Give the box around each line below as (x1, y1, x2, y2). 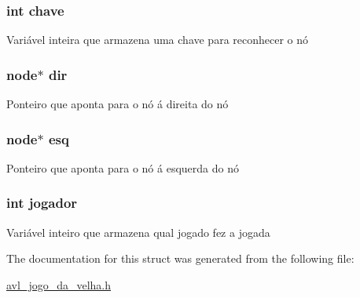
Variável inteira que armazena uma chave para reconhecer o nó (6, 31, 309, 48)
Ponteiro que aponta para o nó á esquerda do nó (6, 159, 239, 176)
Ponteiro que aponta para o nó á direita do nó (6, 96, 229, 112)
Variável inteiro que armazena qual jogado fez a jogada (6, 223, 270, 240)
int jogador (6, 193, 78, 213)
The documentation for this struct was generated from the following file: (6, 250, 354, 267)
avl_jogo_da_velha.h (6, 276, 112, 293)
